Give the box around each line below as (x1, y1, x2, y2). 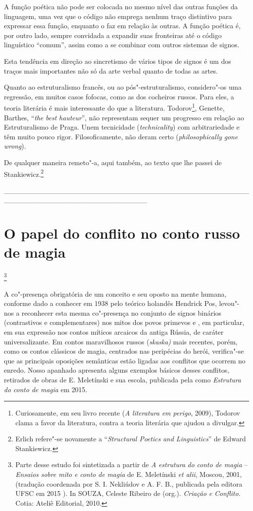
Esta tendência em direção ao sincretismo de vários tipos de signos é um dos (4, 56, 231, 66)
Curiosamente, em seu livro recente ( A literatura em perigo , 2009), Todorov (15, 408, 240, 418)
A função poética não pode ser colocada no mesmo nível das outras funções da (4, 1, 238, 11)
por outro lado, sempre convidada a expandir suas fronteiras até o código (4, 30, 222, 40)
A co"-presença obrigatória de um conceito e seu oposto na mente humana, (4, 288, 227, 299)
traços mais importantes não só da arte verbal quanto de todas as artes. (4, 65, 218, 76)
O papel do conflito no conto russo (4, 223, 240, 243)
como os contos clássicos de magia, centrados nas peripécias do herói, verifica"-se (4, 346, 244, 356)
